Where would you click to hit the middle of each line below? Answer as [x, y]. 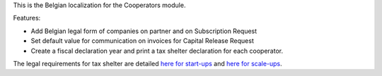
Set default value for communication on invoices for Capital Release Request [142, 41]
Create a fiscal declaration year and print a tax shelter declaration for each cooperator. [157, 51]
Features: [27, 18]
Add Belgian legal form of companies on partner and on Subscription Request [144, 31]
